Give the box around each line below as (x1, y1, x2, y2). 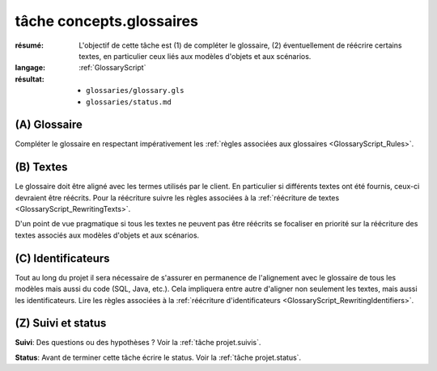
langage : (15, 63, 46, 73)
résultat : (15, 74, 45, 84)
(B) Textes (15, 160, 68, 174)
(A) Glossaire (15, 118, 83, 132)
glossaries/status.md (86, 97, 172, 107)
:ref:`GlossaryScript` (78, 63, 146, 73)
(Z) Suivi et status (15, 316, 107, 331)
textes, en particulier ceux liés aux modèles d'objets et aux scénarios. (78, 51, 312, 61)
